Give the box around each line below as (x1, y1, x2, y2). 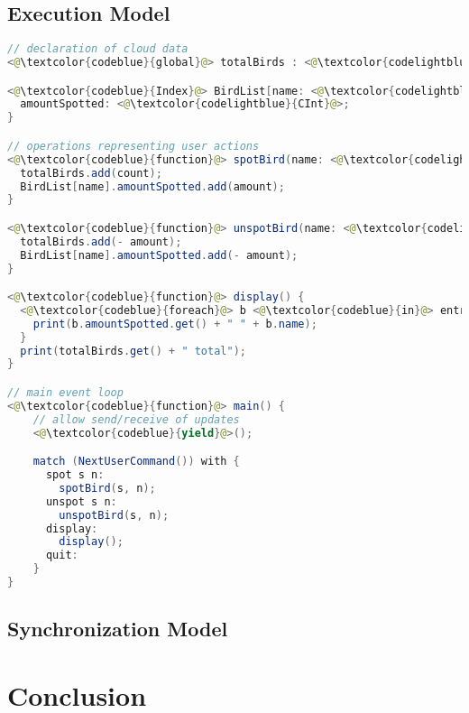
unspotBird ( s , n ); (59, 508, 170, 522)
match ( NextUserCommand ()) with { (32, 455, 240, 468)
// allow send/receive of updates (32, 412, 240, 426)
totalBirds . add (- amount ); (20, 235, 182, 248)
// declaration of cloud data (7, 42, 189, 56)
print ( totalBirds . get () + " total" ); (20, 344, 246, 357)
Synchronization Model (7, 615, 228, 643)
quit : (45, 549, 78, 562)
